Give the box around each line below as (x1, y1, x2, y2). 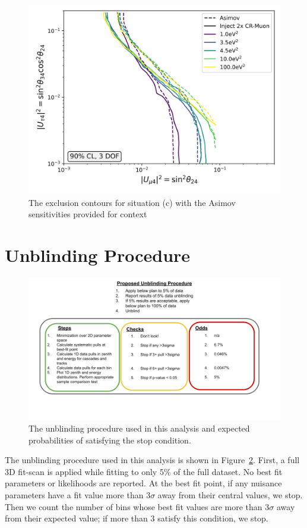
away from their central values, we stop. (157, 488, 303, 501)
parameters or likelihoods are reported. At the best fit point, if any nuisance (5, 477, 282, 489)
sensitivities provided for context (29, 208, 147, 220)
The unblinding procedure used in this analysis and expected (29, 422, 250, 434)
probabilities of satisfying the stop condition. (29, 433, 191, 446)
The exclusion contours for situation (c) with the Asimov (29, 196, 236, 208)
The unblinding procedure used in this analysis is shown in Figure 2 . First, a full (5, 454, 300, 466)
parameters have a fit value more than (5, 488, 144, 501)
